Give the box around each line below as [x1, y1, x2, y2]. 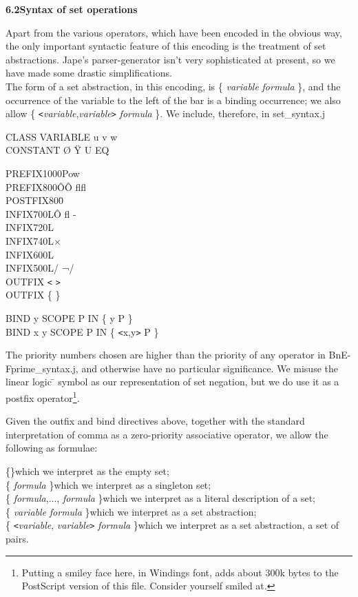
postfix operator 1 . [6, 389, 80, 405]
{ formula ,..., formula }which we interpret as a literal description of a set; [6, 491, 315, 505]
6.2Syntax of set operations [6, 2, 138, 16]
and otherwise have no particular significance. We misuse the [81, 361, 338, 375]
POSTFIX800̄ [6, 193, 64, 208]
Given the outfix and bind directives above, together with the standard [6, 414, 305, 428]
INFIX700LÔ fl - [6, 206, 76, 221]
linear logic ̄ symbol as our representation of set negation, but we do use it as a [6, 374, 339, 389]
